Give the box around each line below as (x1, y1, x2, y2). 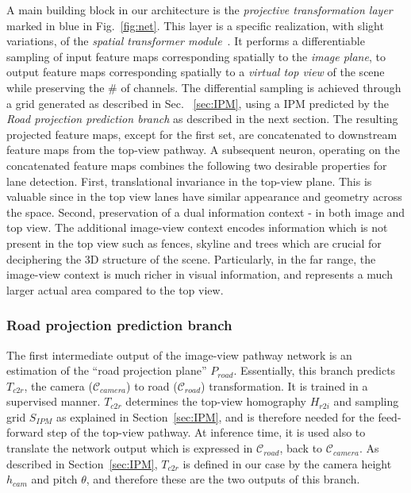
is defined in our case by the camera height (182, 455, 392, 472)
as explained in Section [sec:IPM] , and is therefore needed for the (56, 408, 375, 425)
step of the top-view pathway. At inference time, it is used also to (47, 424, 366, 441)
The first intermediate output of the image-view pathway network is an (6, 346, 352, 363)
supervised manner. (6, 393, 101, 410)
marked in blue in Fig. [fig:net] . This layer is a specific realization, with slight (6, 17, 384, 33)
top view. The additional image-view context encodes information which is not (6, 219, 388, 236)
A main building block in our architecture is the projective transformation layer (6, 2, 393, 17)
